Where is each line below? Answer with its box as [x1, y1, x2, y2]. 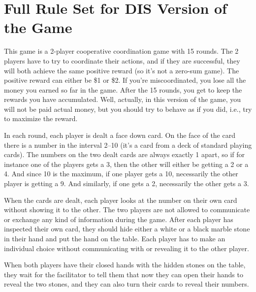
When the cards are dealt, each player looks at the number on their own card [4, 195, 237, 205]
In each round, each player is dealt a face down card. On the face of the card [4, 130, 235, 140]
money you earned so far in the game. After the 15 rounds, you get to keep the [4, 84, 242, 95]
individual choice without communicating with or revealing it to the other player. [4, 243, 249, 253]
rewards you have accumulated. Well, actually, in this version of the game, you [4, 94, 241, 104]
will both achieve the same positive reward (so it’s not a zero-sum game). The [4, 65, 239, 75]
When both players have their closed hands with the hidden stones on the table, [4, 260, 246, 270]
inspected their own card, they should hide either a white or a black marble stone [4, 224, 250, 234]
